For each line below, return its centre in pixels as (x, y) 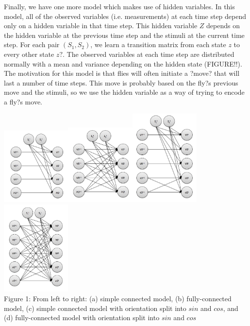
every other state (29, 54)
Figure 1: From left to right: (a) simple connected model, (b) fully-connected (118, 299)
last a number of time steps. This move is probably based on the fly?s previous (121, 82)
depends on (223, 26)
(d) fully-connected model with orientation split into (82, 317)
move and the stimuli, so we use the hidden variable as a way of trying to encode (124, 92)
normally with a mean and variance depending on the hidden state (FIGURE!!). (123, 63)
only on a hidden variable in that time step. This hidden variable (101, 26)
